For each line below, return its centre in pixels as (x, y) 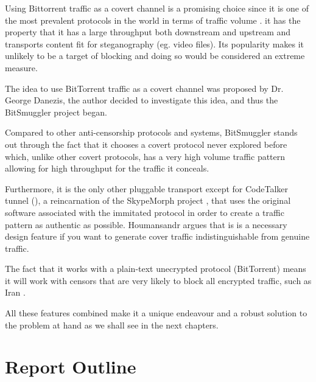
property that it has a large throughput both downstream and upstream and (148, 32)
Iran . (15, 292)
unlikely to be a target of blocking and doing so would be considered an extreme (155, 56)
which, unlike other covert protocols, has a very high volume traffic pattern (145, 156)
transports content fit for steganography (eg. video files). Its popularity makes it (155, 43)
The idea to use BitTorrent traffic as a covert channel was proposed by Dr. (144, 88)
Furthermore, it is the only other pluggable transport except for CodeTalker (147, 188)
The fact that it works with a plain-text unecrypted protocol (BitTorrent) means (156, 269)
